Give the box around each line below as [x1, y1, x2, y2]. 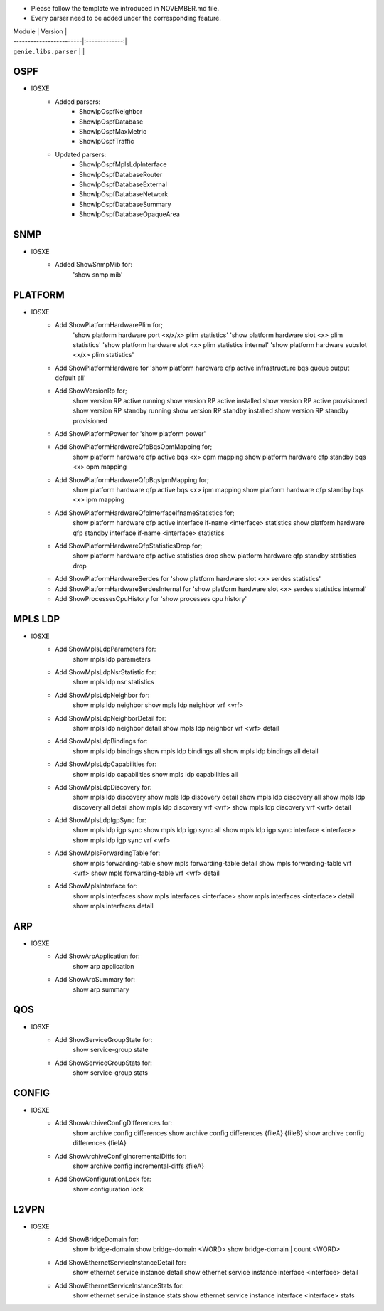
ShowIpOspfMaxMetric [79, 127, 147, 136]
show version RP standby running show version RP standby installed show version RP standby [73, 406, 349, 415]
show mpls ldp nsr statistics [73, 678, 154, 686]
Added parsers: [55, 97, 101, 106]
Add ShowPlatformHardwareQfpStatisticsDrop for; [55, 541, 203, 550]
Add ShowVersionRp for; [55, 386, 127, 395]
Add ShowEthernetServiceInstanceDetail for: [55, 1258, 186, 1266]
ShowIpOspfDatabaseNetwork [79, 190, 169, 198]
